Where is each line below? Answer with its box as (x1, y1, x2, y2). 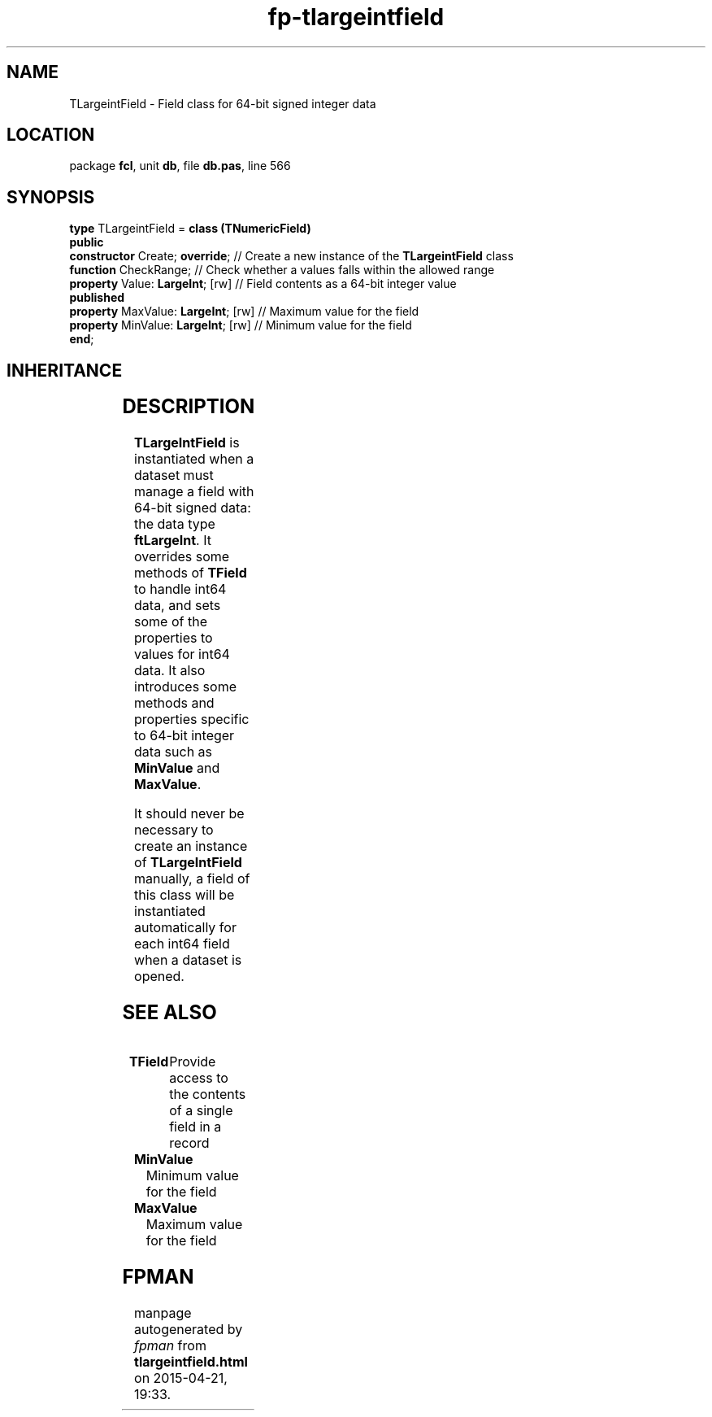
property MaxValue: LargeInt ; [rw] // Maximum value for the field (69, 304, 419, 319)
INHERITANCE (7, 360, 123, 381)
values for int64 (134, 646, 230, 663)
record (169, 1134, 210, 1151)
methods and (134, 695, 215, 712)
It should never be (134, 805, 245, 822)
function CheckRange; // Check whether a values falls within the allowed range (69, 263, 495, 277)
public (69, 235, 104, 250)
